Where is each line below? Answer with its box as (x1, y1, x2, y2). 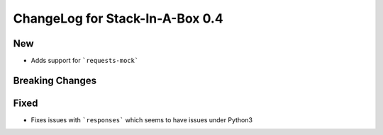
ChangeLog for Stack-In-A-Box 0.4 (13, 11, 223, 26)
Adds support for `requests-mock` (30, 57, 139, 65)
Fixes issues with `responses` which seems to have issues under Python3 (30, 115, 253, 124)
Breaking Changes (13, 74, 97, 86)
